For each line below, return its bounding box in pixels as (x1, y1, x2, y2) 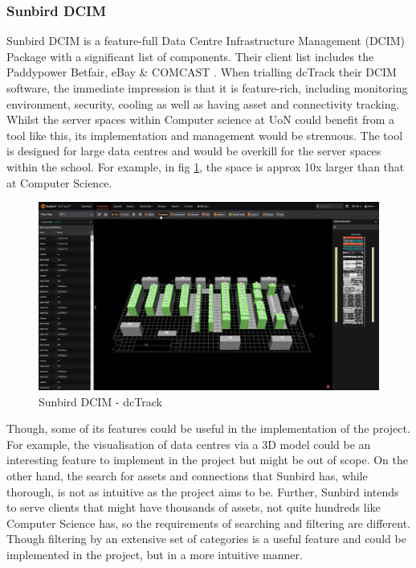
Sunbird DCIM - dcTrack (39, 393, 162, 410)
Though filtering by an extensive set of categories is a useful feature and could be (6, 530, 406, 547)
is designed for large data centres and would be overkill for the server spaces (6, 142, 381, 159)
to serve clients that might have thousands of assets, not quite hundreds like (6, 499, 381, 516)
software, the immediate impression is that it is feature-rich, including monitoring (6, 80, 408, 96)
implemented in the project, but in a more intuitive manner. (6, 546, 303, 563)
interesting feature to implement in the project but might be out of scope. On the (6, 451, 408, 468)
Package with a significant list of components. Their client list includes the (6, 47, 374, 64)
